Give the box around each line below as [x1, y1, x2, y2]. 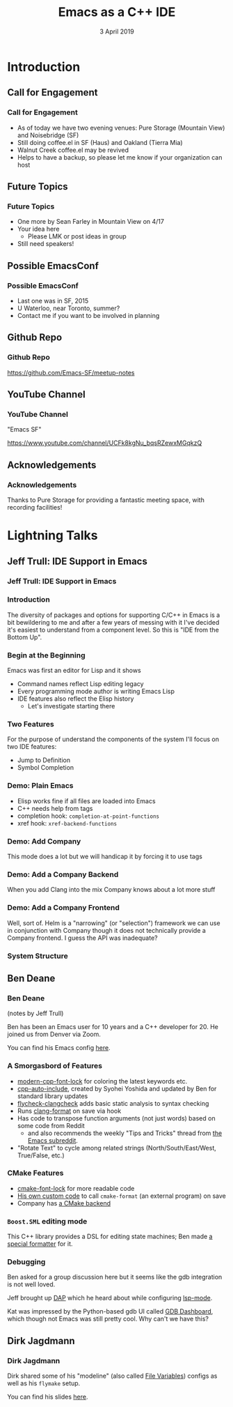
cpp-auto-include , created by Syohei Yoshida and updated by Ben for [17, 1084, 217, 1093]
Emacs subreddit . [27, 1136, 79, 1144]
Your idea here [17, 225, 60, 234]
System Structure [7, 951, 68, 961]
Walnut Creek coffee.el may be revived [17, 146, 129, 154]
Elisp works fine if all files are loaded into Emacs [17, 796, 156, 805]
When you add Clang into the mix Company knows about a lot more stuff [7, 885, 216, 894]
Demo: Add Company [7, 836, 81, 846]
